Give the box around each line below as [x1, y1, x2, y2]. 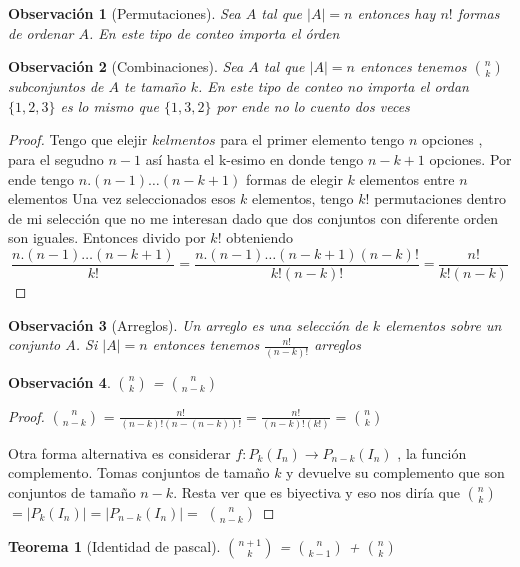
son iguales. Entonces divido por [8, 227, 206, 248]
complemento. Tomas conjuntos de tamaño [8, 462, 270, 483]
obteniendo [226, 227, 294, 248]
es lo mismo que [60, 95, 159, 116]
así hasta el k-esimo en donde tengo [145, 148, 364, 169]
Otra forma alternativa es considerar [8, 442, 231, 463]
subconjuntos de [8, 76, 104, 97]
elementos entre [359, 168, 455, 189]
